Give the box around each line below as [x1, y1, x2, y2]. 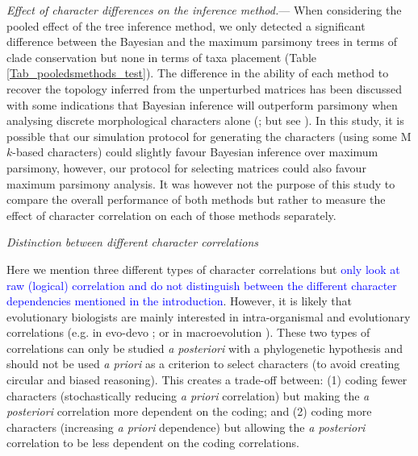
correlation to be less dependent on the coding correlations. [6, 434, 299, 451]
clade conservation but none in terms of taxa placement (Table [6, 48, 317, 65]
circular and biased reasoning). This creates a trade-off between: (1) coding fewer [6, 371, 408, 388]
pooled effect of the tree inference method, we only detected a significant [6, 17, 366, 34]
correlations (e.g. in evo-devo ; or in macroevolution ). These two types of [6, 324, 370, 341]
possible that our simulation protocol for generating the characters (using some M [6, 127, 412, 144]
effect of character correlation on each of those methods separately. [6, 206, 336, 223]
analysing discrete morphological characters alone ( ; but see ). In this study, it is [6, 112, 404, 129]
